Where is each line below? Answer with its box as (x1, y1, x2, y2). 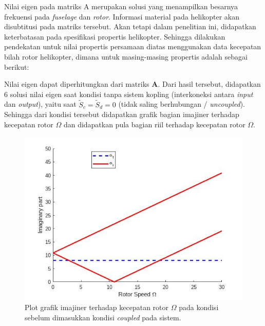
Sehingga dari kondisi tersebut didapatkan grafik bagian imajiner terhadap (4, 109, 239, 120)
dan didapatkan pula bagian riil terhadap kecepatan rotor (63, 119, 245, 129)
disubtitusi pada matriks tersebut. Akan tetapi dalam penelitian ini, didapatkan (4, 21, 256, 32)
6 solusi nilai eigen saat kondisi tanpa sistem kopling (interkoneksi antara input (4, 88, 253, 99)
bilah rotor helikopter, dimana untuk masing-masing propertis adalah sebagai (4, 51, 248, 62)
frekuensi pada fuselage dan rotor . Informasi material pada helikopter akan (4, 11, 239, 22)
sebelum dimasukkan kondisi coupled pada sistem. (25, 312, 181, 322)
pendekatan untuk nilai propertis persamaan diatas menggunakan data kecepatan (4, 41, 261, 52)
